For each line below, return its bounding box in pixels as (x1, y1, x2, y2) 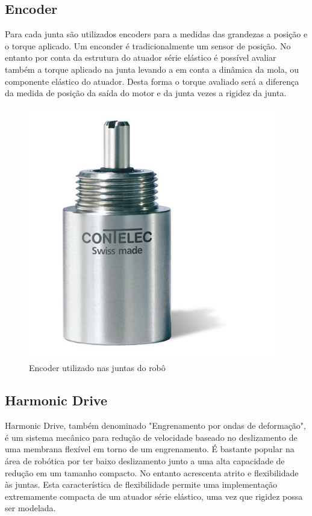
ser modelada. (5, 502, 56, 514)
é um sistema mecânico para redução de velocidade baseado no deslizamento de (5, 431, 298, 443)
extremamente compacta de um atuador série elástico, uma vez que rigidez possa (5, 490, 303, 502)
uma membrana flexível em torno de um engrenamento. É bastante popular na (5, 443, 295, 455)
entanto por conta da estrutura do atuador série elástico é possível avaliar (5, 51, 276, 64)
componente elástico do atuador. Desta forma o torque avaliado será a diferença (5, 75, 299, 87)
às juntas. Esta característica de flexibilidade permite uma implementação (5, 478, 278, 491)
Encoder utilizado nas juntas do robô (29, 361, 166, 374)
